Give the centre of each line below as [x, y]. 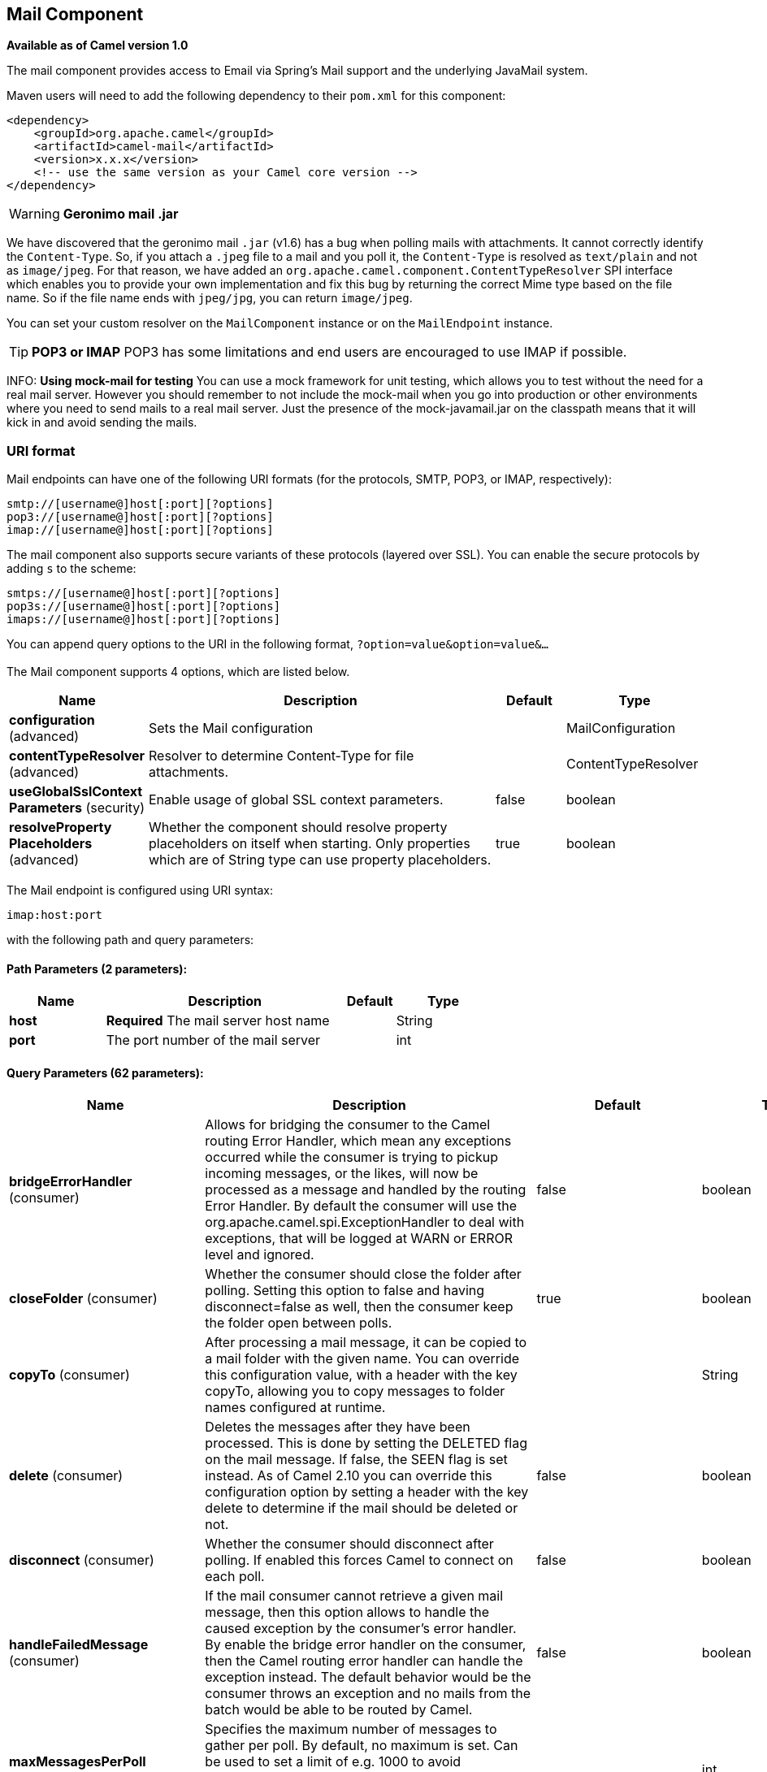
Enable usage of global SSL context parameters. [296, 799]
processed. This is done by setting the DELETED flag [366, 1443]
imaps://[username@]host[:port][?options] [144, 620]
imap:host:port [55, 914]
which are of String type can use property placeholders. [320, 859]
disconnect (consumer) [82, 1560]
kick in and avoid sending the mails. [102, 422]
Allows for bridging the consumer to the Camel [348, 1125]
